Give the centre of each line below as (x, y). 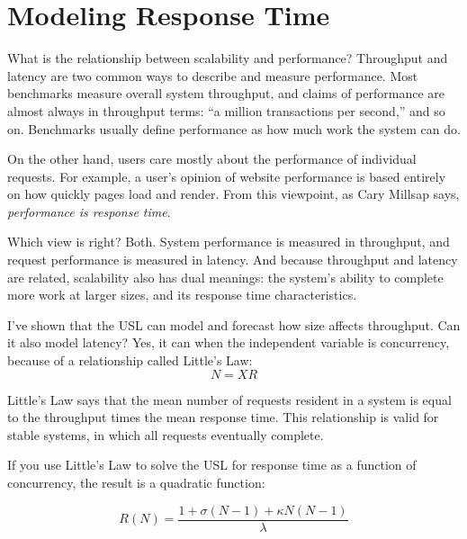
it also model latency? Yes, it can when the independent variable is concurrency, (229, 342)
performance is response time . (89, 211)
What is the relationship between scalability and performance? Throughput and (228, 58)
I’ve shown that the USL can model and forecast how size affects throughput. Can (234, 324)
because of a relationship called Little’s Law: (130, 360)
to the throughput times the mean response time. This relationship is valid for (223, 417)
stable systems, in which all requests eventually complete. (166, 434)
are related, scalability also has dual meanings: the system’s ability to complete (225, 277)
